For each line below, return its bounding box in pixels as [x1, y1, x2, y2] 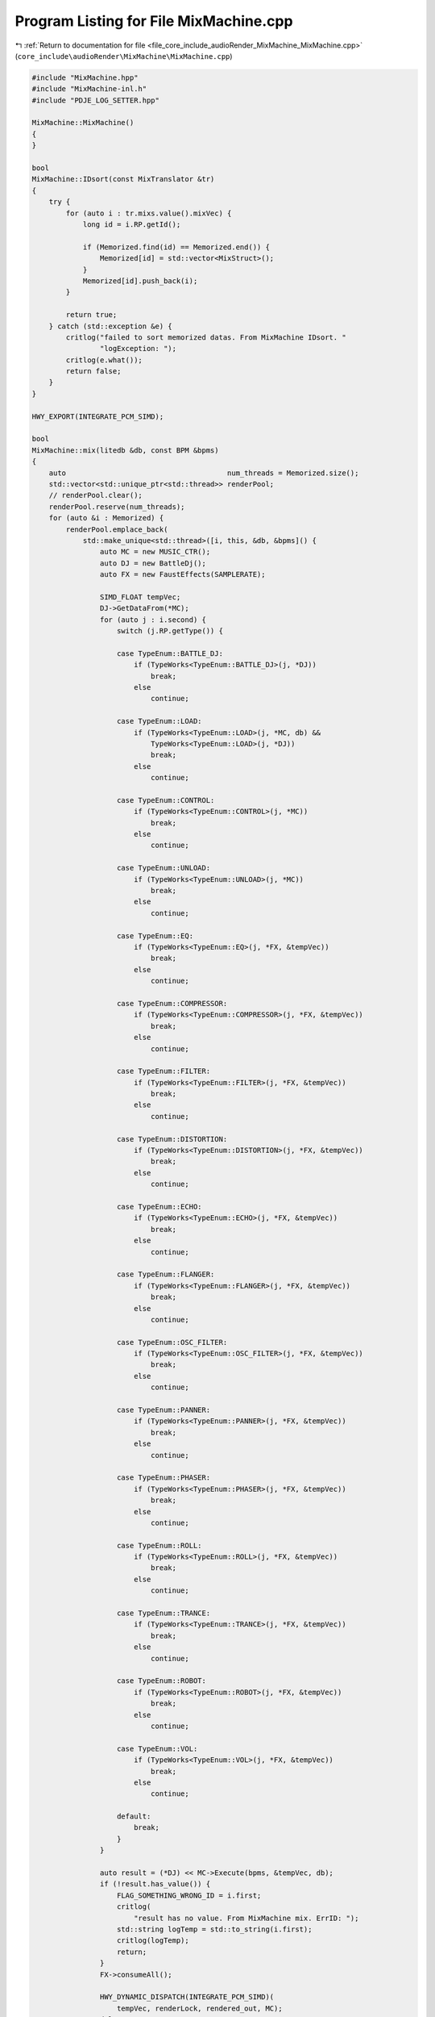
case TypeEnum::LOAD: [117, 716, 202, 726]
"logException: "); [99, 344, 177, 353]
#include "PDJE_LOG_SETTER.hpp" [31, 95, 160, 105]
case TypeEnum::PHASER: [117, 1473, 211, 1482]
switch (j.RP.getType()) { [117, 626, 223, 636]
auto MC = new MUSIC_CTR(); [99, 547, 211, 557]
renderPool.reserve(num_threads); [48, 502, 185, 512]
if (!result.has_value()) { [99, 1880, 211, 1889]
